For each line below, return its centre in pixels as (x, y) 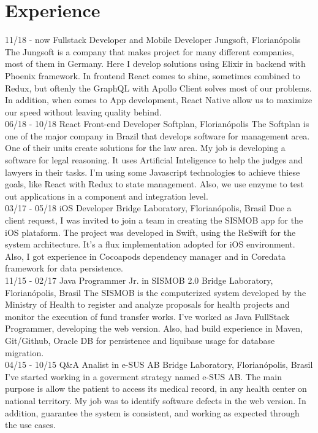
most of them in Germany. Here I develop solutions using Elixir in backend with (155, 64)
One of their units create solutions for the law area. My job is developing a (145, 148)
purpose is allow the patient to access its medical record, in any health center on (156, 388)
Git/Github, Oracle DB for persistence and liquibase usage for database (140, 340)
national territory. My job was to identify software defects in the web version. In (156, 400)
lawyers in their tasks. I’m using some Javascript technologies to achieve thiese (153, 172)
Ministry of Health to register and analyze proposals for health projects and (147, 304)
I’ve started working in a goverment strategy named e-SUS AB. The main (143, 376)
